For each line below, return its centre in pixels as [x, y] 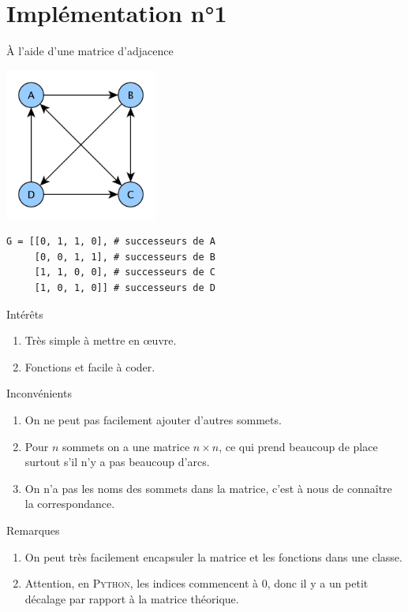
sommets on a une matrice [126, 446]
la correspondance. [70, 504]
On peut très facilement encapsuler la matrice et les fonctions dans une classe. [213, 556]
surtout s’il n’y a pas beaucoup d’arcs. [117, 462]
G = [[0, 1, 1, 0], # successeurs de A [111, 242]
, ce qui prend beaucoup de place [298, 446]
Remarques [33, 530]
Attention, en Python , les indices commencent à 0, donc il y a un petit [197, 583]
